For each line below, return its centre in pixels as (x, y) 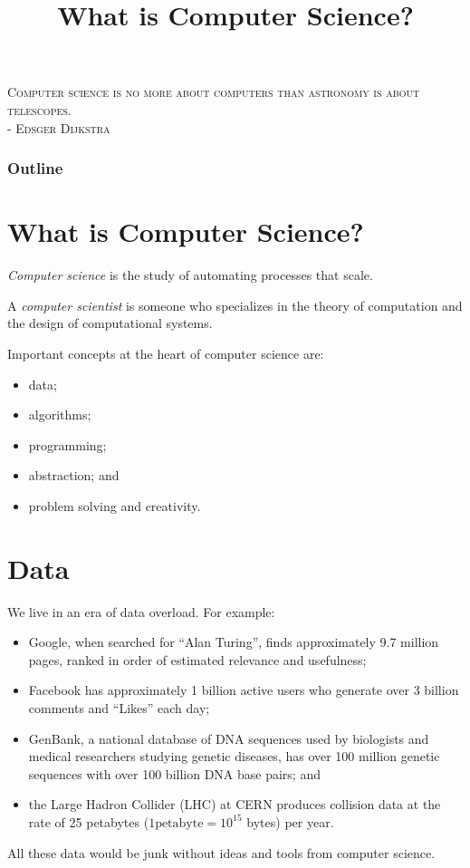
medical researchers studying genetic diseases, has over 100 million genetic (234, 756)
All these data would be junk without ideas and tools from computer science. (221, 852)
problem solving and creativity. (115, 505)
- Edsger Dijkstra (59, 127)
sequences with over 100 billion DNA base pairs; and (174, 773)
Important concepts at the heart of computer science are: (166, 353)
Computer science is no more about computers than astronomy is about (214, 92)
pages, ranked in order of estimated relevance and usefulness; (197, 659)
